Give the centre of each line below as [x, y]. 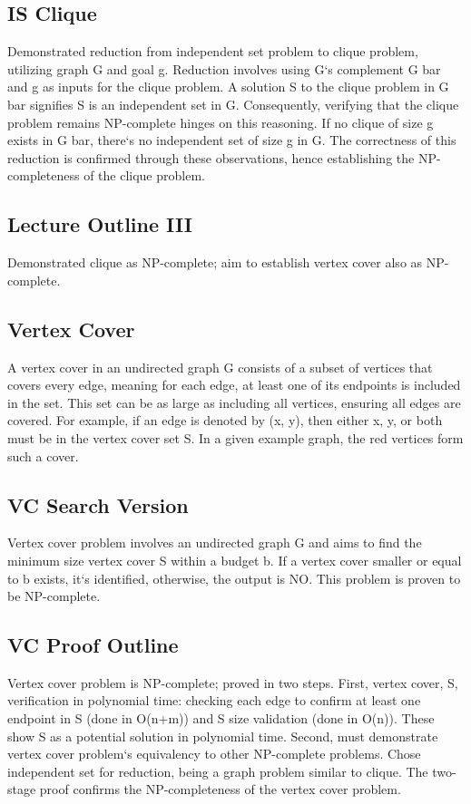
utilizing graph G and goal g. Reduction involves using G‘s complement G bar [224, 68]
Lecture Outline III [100, 224]
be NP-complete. [54, 596]
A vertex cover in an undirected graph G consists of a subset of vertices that [220, 367]
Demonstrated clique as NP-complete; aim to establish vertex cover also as [215, 262]
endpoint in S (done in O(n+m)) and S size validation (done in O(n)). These [221, 718]
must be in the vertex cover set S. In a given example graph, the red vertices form [235, 437]
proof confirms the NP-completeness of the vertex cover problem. [220, 789]
